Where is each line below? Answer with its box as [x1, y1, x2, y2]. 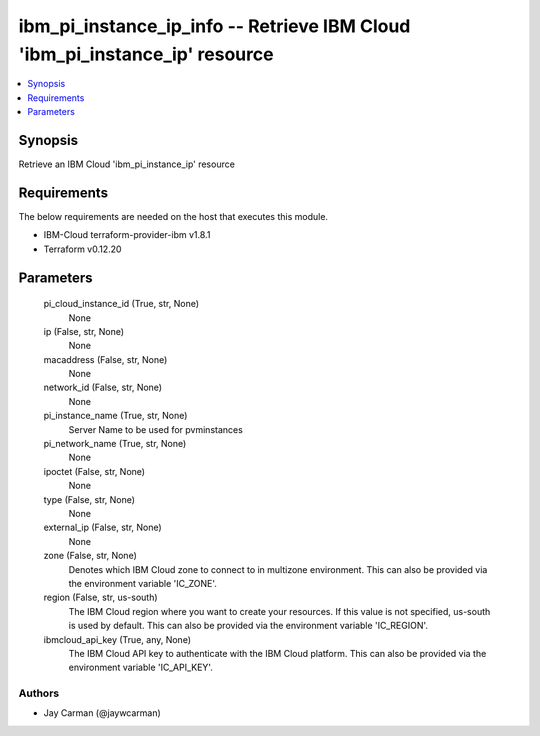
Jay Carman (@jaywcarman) [43, 707, 162, 719]
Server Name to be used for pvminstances [68, 423, 244, 435]
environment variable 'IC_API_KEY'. [68, 661, 214, 674]
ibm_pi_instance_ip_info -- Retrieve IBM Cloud [18, 15, 411, 37]
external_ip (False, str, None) [43, 521, 162, 534]
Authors [18, 686, 60, 700]
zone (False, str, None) [43, 550, 137, 562]
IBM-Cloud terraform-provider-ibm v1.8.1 [43, 229, 211, 241]
